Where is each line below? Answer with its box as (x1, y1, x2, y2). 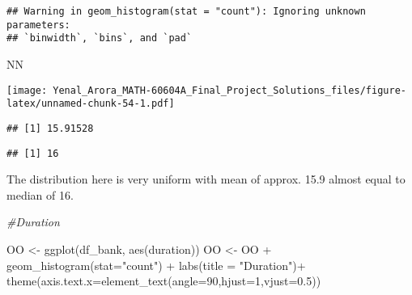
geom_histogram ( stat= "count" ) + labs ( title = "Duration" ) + (6, 256, 306, 273)
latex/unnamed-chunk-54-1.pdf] (6, 98, 175, 110)
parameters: (6, 19, 70, 31)
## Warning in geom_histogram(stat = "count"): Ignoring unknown (6, 6, 366, 17)
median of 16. (6, 186, 74, 203)
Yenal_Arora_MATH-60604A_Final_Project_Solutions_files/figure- (53, 84, 406, 96)
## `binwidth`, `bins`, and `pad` (6, 32, 193, 44)
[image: (6, 84, 48, 96)
